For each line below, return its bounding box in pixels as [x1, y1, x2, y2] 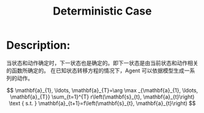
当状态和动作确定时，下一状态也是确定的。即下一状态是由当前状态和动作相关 [6, 59, 199, 66]
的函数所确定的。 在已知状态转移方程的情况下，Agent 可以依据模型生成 [6, 67, 185, 74]
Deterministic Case [52, 4, 152, 18]
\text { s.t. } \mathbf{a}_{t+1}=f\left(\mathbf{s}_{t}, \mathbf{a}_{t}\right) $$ [9, 99, 196, 107]
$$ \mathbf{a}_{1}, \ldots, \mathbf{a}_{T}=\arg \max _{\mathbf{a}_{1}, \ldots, [6, 86, 199, 94]
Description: [6, 38, 71, 52]
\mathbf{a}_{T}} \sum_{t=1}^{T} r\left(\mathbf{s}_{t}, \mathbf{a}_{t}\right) [10, 93, 195, 100]
